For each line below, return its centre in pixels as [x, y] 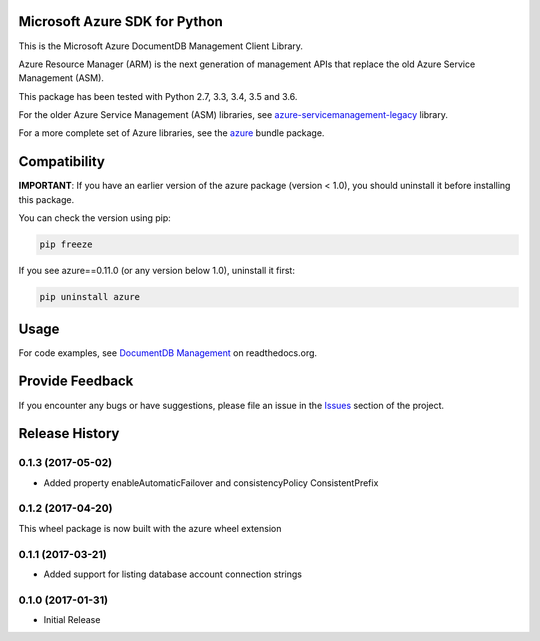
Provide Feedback [76, 381]
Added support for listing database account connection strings [173, 574]
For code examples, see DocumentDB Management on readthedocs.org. [168, 352]
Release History [69, 433]
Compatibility [61, 161]
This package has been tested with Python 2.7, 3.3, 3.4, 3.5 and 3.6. [158, 96]
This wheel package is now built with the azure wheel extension [150, 528]
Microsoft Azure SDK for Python [121, 21]
